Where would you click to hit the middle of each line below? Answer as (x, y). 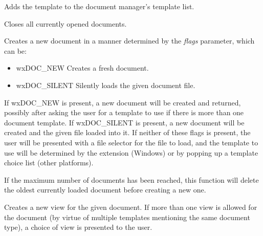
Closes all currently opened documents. (65, 23)
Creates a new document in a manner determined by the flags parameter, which (129, 41)
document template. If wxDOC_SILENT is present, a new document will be (124, 122)
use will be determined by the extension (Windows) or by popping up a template (131, 152)
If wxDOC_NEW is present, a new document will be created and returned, (123, 102)
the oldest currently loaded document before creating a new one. (105, 190)
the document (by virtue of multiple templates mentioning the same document (127, 217)
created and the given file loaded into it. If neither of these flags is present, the (127, 132)
